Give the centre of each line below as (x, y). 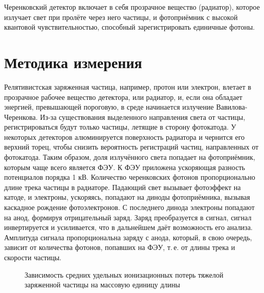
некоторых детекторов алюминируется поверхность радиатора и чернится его (125, 137)
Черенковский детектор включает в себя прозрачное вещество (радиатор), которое (132, 7)
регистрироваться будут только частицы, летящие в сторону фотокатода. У (120, 127)
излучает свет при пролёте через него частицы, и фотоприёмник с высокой (121, 17)
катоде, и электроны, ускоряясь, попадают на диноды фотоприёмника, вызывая (127, 197)
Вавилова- (232, 107)
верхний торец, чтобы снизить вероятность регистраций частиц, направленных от (131, 147)
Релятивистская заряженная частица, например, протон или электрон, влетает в (128, 86)
